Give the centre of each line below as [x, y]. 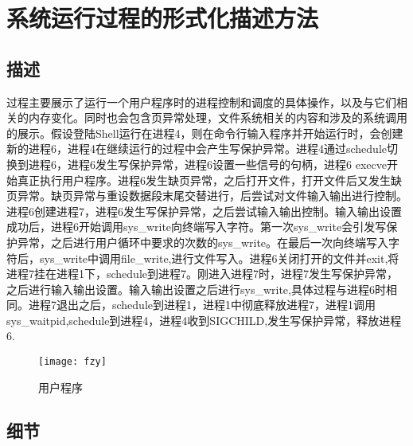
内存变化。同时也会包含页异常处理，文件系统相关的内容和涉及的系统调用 [218, 117]
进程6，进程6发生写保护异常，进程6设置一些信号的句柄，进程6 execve [207, 164]
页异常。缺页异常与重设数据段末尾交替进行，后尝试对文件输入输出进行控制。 [207, 196]
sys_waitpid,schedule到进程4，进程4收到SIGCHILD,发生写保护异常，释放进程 [204, 320]
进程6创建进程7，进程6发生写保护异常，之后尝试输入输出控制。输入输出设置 [204, 211]
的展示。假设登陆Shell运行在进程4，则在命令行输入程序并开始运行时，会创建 [205, 133]
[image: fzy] [72, 362]
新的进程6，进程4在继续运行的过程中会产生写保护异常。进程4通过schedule [197, 149]
